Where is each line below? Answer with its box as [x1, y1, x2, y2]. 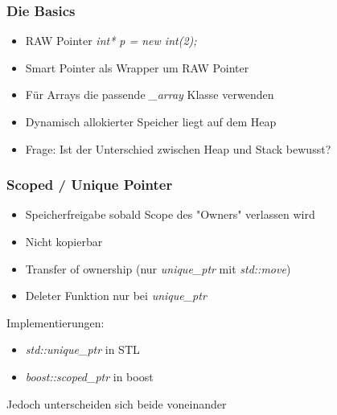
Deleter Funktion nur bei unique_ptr [25, 287, 207, 304]
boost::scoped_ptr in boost [25, 368, 154, 384]
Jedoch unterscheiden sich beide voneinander [6, 395, 227, 412]
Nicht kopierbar [25, 233, 103, 249]
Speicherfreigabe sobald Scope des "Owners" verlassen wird [25, 206, 315, 223]
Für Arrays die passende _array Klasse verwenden [25, 86, 274, 103]
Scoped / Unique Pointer [6, 175, 173, 195]
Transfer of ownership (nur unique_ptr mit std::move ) [25, 260, 291, 277]
